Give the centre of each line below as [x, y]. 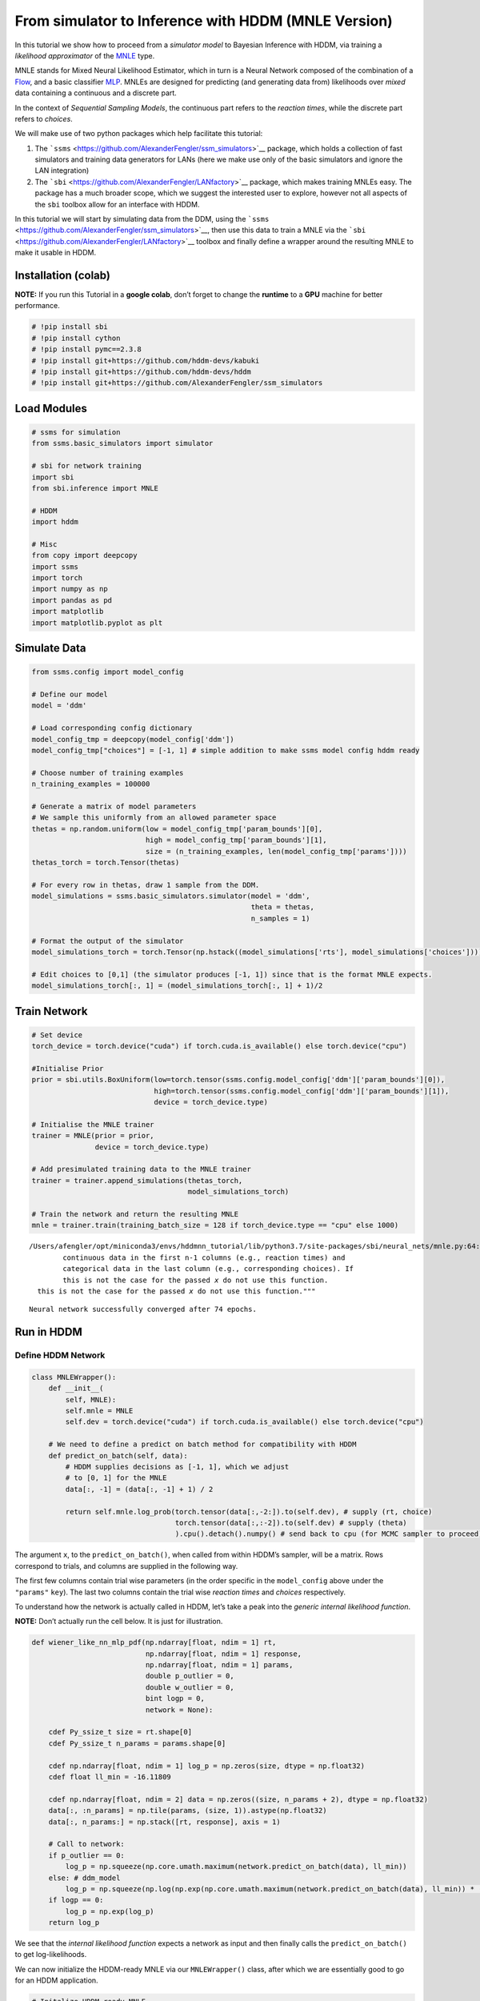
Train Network [51, 1011]
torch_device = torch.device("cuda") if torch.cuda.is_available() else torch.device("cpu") [219, 1046]
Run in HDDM [49, 1332]
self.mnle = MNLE [99, 1411]
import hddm [55, 522]
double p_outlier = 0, [190, 1676]
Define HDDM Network [60, 1355]
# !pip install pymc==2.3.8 [86, 349]
